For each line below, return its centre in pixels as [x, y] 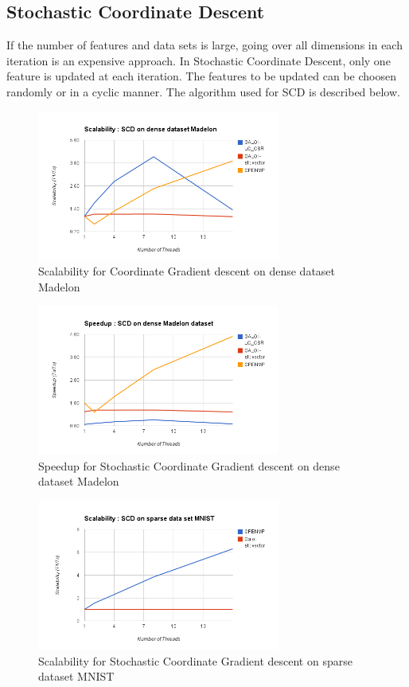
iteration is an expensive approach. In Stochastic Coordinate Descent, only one [199, 60]
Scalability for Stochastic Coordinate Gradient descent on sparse [195, 660]
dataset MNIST [76, 676]
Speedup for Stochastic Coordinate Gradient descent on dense [189, 465]
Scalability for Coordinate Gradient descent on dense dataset [187, 271]
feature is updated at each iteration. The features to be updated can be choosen [201, 76]
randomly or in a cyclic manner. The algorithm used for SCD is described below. [203, 91]
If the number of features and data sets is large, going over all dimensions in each [204, 45]
